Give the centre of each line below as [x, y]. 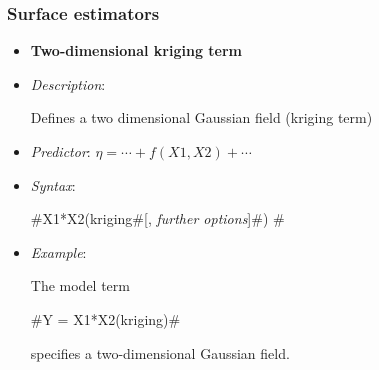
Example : [58, 251]
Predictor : [60, 151]
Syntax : [53, 184]
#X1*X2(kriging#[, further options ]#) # [157, 218]
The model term [80, 285]
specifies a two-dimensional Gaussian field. [160, 352]
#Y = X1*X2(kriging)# [105, 318]
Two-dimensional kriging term [136, 50]
